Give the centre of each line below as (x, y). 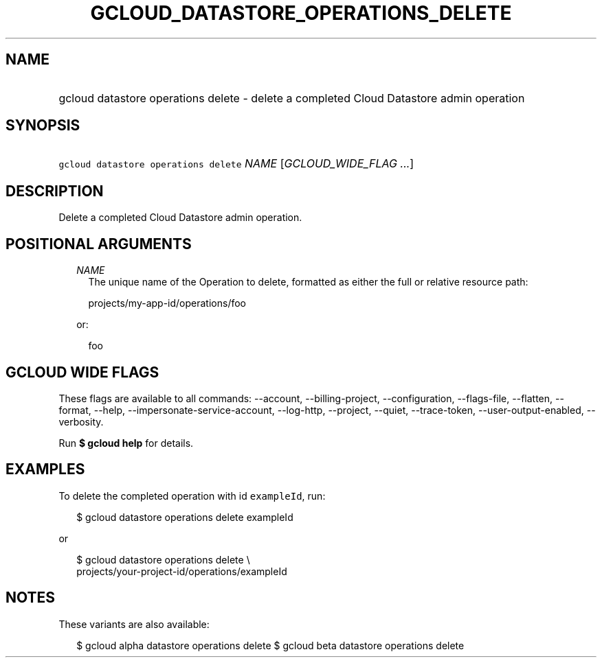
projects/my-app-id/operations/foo (167, 303)
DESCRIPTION (55, 191)
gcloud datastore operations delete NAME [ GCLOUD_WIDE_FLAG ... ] (236, 164)
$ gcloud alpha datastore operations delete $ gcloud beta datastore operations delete (270, 645)
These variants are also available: (134, 624)
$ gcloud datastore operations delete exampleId (185, 517)
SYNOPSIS (43, 126)
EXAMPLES (45, 469)
